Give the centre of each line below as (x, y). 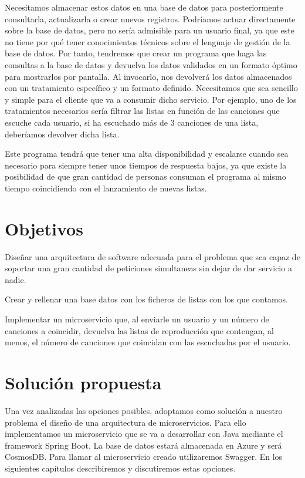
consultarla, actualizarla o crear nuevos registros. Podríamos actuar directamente (150, 18)
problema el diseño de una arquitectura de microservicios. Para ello (126, 422)
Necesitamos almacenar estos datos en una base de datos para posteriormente (144, 7)
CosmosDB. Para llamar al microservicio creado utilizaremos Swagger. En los (144, 457)
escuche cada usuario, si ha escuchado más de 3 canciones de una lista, (132, 122)
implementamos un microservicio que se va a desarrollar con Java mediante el (144, 434)
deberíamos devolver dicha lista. (62, 134)
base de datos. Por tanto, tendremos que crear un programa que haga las (136, 53)
